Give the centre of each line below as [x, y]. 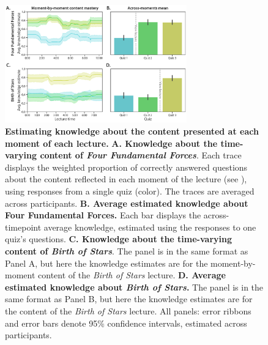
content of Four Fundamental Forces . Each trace [141, 155]
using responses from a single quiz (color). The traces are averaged [130, 191]
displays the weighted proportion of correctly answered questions [126, 167]
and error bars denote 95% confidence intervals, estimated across [126, 323]
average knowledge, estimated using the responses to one [150, 227]
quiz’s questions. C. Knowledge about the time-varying [118, 239]
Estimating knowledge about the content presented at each [132, 131]
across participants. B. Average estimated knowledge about [127, 203]
